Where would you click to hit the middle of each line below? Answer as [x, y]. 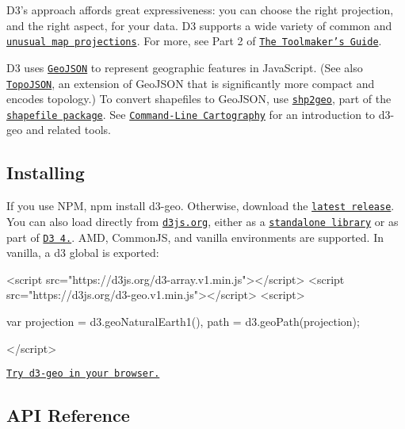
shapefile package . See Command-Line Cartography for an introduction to [191, 114]
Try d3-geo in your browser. [83, 374]
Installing [46, 172]
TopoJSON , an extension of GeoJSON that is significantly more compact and [191, 83]
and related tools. [68, 130]
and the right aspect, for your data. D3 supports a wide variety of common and [199, 25]
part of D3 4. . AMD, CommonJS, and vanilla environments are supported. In [195, 237]
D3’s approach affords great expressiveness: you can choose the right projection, [200, 10]
